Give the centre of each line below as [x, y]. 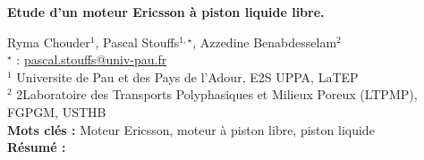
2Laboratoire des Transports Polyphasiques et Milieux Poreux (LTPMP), [217, 94]
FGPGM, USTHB [57, 111]
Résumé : [37, 147]
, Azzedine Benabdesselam [265, 42]
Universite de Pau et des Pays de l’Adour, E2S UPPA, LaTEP [187, 76]
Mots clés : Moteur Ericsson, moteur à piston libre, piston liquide [191, 129]
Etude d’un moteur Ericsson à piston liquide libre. [166, 12]
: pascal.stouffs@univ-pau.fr [92, 59]
